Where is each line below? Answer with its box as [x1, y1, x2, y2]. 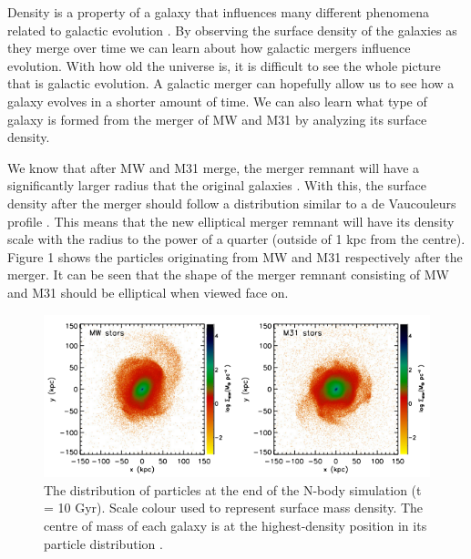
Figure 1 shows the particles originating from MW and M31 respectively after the [7, 247, 463, 266]
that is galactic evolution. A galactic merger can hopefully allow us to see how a [7, 74, 455, 93]
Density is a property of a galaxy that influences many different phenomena [7, 3, 429, 21]
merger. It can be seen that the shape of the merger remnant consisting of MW [7, 265, 450, 284]
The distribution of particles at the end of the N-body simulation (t [44, 480, 422, 499]
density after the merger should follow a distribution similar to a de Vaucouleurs [7, 193, 456, 212]
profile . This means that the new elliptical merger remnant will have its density [7, 211, 455, 230]
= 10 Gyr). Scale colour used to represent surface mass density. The [44, 498, 424, 517]
